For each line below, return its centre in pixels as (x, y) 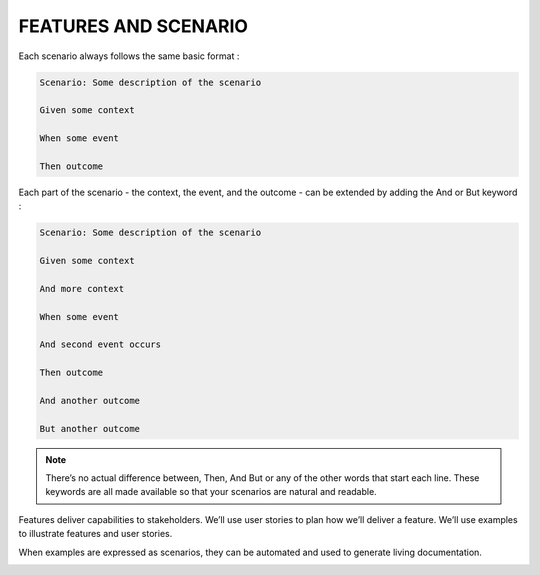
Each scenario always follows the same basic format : (129, 56)
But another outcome (89, 428)
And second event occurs (100, 344)
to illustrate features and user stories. (95, 534)
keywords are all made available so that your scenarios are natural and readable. (211, 492)
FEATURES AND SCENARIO (133, 26)
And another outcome (89, 400)
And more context (82, 288)
